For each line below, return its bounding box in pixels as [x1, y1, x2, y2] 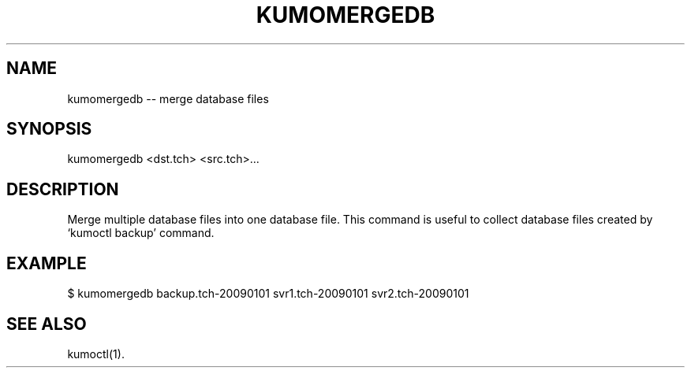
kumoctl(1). [67, 346, 125, 361]
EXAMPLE [6, 253, 87, 273]
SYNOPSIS [6, 119, 92, 139]
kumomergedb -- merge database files [67, 91, 269, 106]
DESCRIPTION [6, 179, 119, 199]
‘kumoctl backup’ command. [67, 226, 215, 240]
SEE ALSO [6, 313, 87, 334]
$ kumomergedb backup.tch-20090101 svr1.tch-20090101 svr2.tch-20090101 [67, 287, 469, 301]
